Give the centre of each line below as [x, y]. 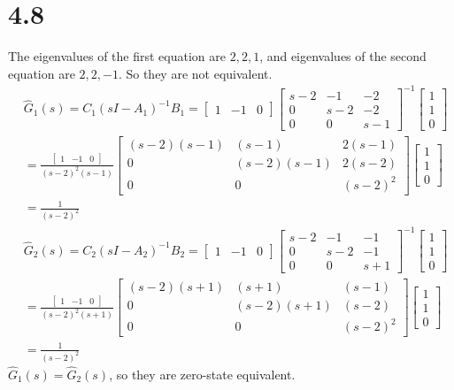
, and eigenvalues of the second [343, 56]
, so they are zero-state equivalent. [202, 374]
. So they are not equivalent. [195, 73]
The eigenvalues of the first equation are [117, 56]
